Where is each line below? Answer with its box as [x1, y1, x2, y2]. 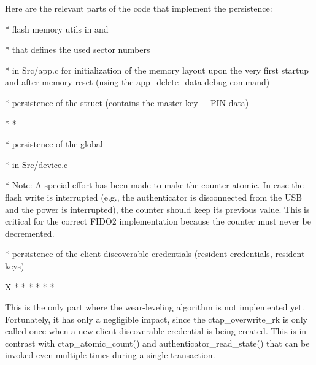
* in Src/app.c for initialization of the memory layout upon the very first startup [5, 63, 309, 76]
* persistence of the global [5, 137, 103, 150]
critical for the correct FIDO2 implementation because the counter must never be [5, 215, 311, 228]
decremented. [5, 226, 55, 239]
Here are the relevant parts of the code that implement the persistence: [5, 2, 272, 14]
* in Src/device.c [5, 158, 68, 171]
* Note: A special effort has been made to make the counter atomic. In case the [5, 179, 304, 191]
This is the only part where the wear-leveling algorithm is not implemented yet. [5, 301, 304, 313]
